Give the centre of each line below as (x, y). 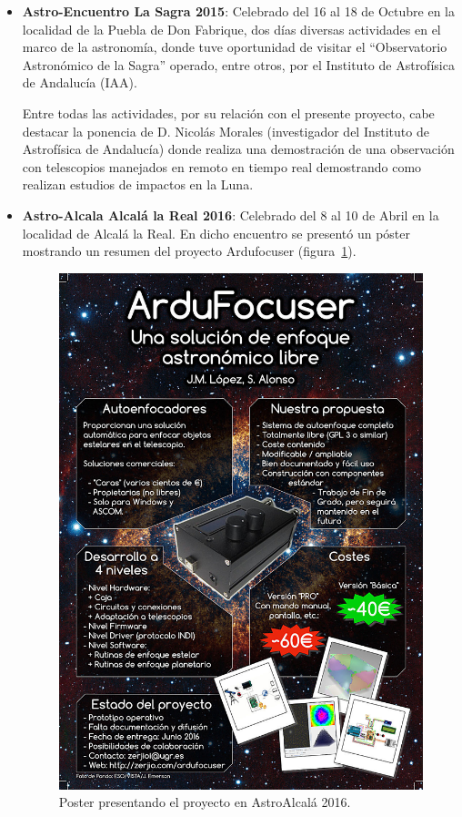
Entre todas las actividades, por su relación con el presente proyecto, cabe (228, 112)
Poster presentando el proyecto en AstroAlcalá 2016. (205, 802)
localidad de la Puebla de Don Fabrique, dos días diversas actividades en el (231, 29)
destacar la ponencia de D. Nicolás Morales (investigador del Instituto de (226, 131)
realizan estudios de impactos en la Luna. (138, 184)
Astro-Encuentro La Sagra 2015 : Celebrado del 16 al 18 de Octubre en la (239, 11)
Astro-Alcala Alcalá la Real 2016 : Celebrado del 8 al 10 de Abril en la (231, 214)
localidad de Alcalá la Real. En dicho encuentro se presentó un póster (216, 233)
